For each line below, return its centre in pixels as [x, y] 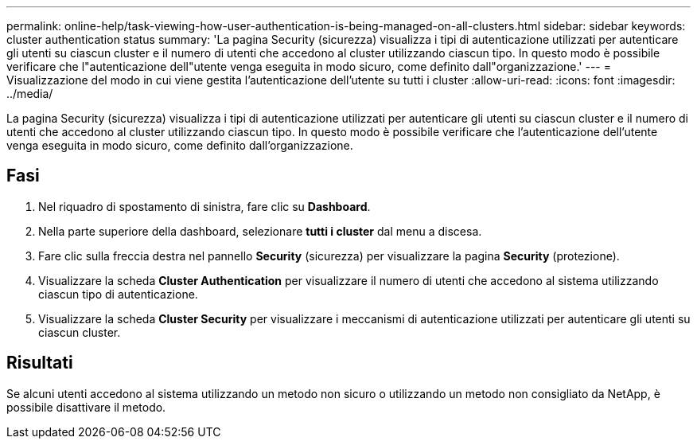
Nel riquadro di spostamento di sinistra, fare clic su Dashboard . [204, 206]
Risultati [40, 363]
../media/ [30, 94]
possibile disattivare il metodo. [86, 407]
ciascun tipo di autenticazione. [118, 294]
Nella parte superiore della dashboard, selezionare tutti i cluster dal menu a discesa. [260, 231]
